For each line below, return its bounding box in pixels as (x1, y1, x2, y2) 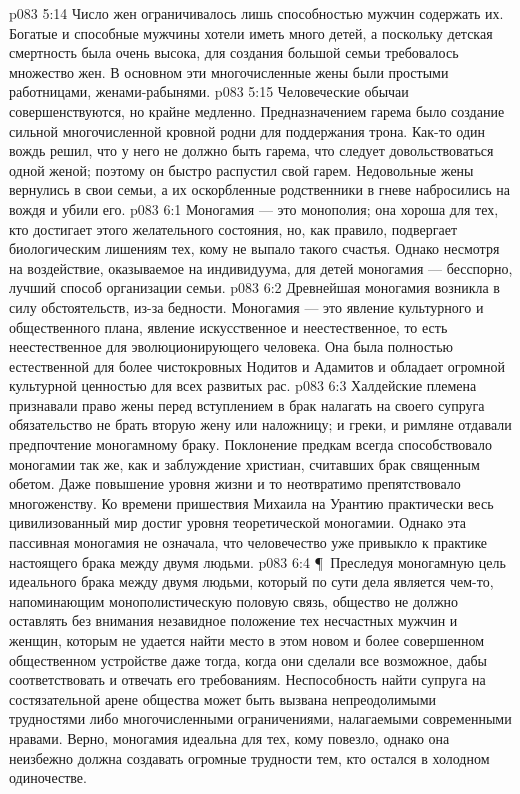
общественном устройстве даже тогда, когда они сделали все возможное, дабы (9, 649, 487, 670)
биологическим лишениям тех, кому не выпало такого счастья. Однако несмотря (9, 238, 500, 259)
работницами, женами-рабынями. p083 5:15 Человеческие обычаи (9, 81, 409, 102)
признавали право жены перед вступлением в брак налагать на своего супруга (9, 394, 485, 415)
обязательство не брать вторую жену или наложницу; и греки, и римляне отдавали (9, 414, 512, 435)
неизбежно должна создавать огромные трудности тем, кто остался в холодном (9, 747, 490, 768)
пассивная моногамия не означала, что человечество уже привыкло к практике (9, 532, 488, 553)
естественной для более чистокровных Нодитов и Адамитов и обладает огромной (9, 355, 506, 376)
